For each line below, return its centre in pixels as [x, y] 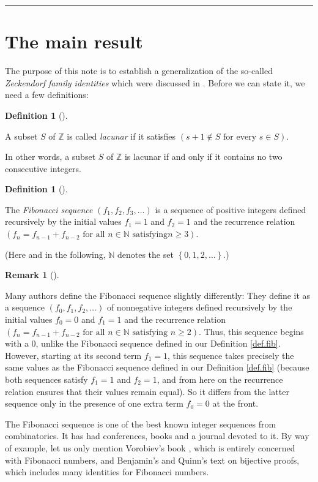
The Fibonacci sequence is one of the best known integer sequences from [141, 424]
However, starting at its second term [73, 355]
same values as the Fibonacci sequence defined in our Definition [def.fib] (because [157, 367]
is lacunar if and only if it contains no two [203, 156]
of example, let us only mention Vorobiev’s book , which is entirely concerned [150, 447]
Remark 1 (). [32, 275]
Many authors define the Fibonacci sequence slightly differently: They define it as [158, 295]
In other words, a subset [50, 156]
